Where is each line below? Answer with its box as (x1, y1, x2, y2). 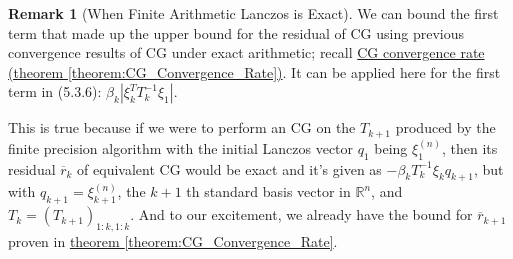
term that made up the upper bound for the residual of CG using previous (8, 22, 464, 43)
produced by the (395, 117, 496, 138)
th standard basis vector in (186, 181, 351, 202)
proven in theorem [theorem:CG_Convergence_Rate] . (8, 231, 338, 252)
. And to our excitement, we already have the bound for (130, 204, 473, 225)
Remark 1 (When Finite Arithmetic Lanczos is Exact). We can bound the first (8, 3, 499, 23)
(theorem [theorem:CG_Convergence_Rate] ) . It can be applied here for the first (8, 61, 501, 82)
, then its (441, 137, 498, 158)
